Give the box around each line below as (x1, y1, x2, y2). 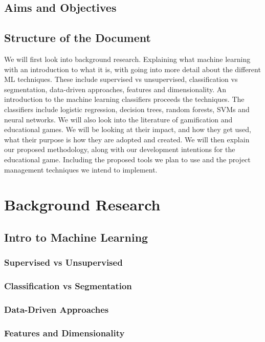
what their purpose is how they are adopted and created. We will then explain (4, 134, 250, 144)
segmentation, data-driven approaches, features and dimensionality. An (4, 83, 227, 94)
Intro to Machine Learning (4, 229, 148, 245)
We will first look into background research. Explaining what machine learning (4, 53, 251, 64)
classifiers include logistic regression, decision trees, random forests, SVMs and (4, 103, 250, 114)
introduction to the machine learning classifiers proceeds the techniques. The (4, 94, 245, 104)
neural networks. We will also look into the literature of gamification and (4, 114, 233, 124)
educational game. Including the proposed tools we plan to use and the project (4, 154, 251, 164)
